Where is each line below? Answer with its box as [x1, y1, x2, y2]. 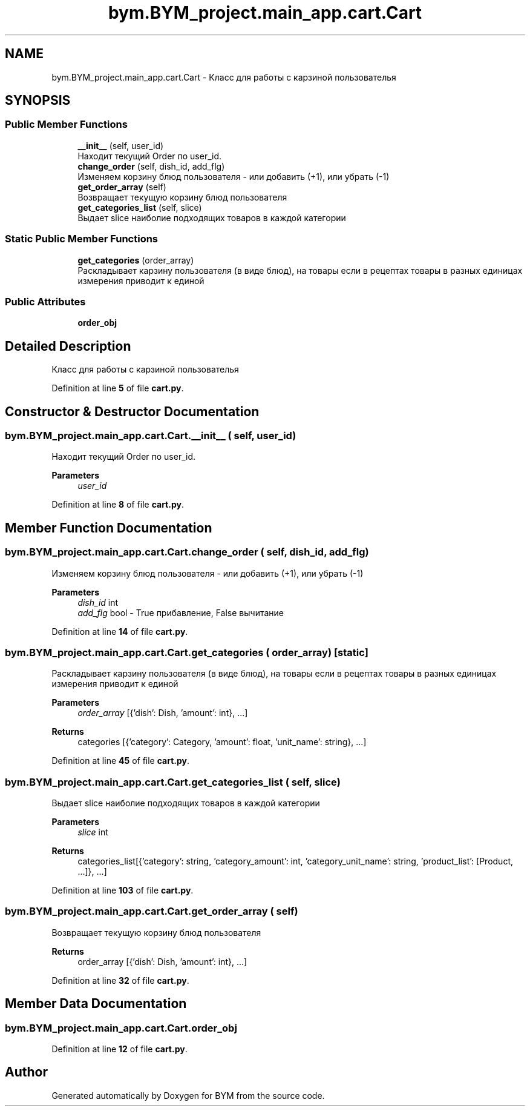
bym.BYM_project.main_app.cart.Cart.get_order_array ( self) [5, 905, 298, 918]
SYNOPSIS [5, 93, 71, 108]
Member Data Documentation [5, 996, 187, 1012]
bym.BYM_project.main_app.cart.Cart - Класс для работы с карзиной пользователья [51, 71, 396, 82]
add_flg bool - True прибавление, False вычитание [77, 607, 284, 618]
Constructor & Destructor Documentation [5, 403, 260, 419]
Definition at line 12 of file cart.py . [51, 1044, 188, 1055]
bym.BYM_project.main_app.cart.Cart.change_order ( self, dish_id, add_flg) [5, 546, 369, 559]
